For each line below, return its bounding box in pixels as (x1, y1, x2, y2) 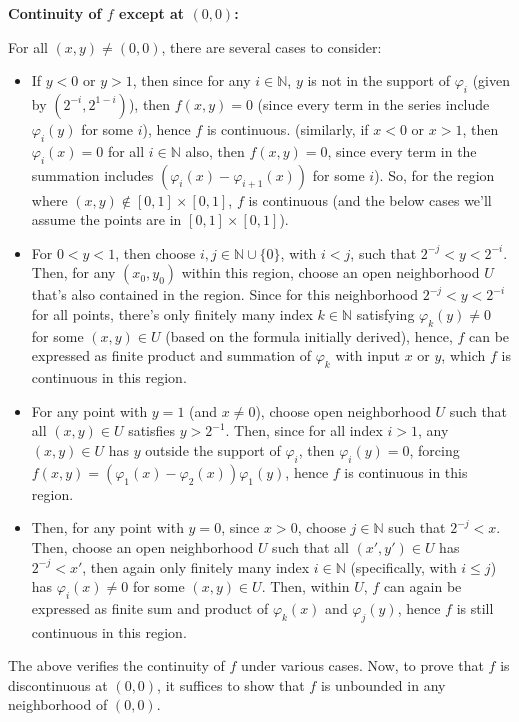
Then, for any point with (31, 517, 184, 538)
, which (441, 345, 486, 366)
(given (472, 70, 510, 91)
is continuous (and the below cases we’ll (248, 189, 492, 210)
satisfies (128, 420, 176, 441)
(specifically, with (350, 556, 457, 577)
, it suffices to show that (157, 674, 305, 695)
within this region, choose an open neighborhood (181, 262, 480, 283)
